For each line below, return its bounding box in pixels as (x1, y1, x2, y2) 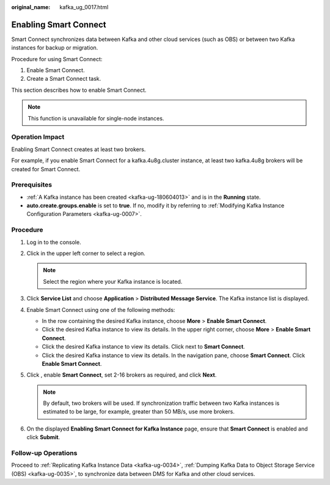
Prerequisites (11, 180, 52, 189)
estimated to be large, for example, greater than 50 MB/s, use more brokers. (43, 408, 235, 415)
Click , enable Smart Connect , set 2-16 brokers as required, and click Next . (26, 371, 217, 379)
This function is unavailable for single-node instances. (28, 114, 164, 122)
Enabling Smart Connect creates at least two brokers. (11, 146, 146, 153)
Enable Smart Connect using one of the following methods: (26, 306, 175, 313)
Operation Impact (11, 133, 65, 141)
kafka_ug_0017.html (59, 4, 109, 10)
